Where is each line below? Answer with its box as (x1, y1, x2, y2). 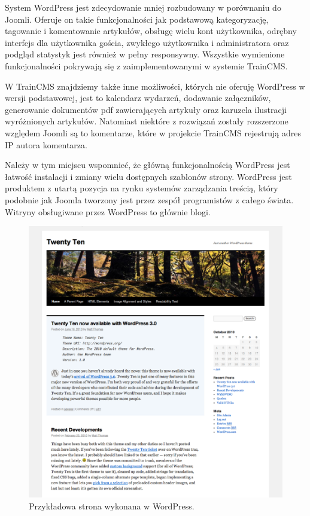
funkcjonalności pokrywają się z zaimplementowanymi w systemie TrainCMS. (5, 59, 288, 72)
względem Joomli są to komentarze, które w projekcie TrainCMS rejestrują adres (5, 126, 301, 139)
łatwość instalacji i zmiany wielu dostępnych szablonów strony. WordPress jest (5, 170, 292, 182)
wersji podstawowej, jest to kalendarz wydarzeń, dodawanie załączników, (5, 91, 271, 104)
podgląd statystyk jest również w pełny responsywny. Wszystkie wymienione (5, 48, 285, 60)
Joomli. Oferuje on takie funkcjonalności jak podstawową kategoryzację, (5, 13, 269, 25)
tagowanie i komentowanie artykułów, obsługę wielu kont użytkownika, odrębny (5, 25, 297, 37)
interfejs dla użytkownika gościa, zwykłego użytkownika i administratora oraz (5, 36, 289, 48)
